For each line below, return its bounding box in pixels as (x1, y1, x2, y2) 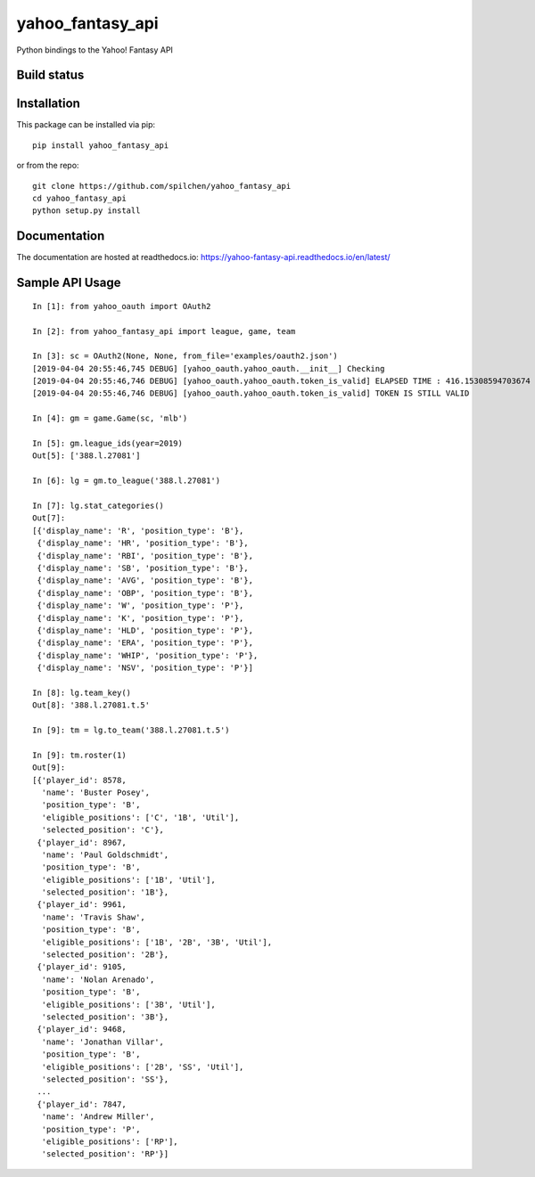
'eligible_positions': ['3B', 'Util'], (41, 999, 216, 1009)
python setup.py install (32, 206, 141, 216)
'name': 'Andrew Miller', (41, 1112, 155, 1122)
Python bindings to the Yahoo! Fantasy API (16, 45, 174, 55)
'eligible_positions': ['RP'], (41, 1136, 178, 1147)
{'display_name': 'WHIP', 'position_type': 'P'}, (37, 650, 259, 660)
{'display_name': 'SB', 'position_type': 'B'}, (37, 562, 249, 573)
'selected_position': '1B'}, (41, 887, 169, 897)
